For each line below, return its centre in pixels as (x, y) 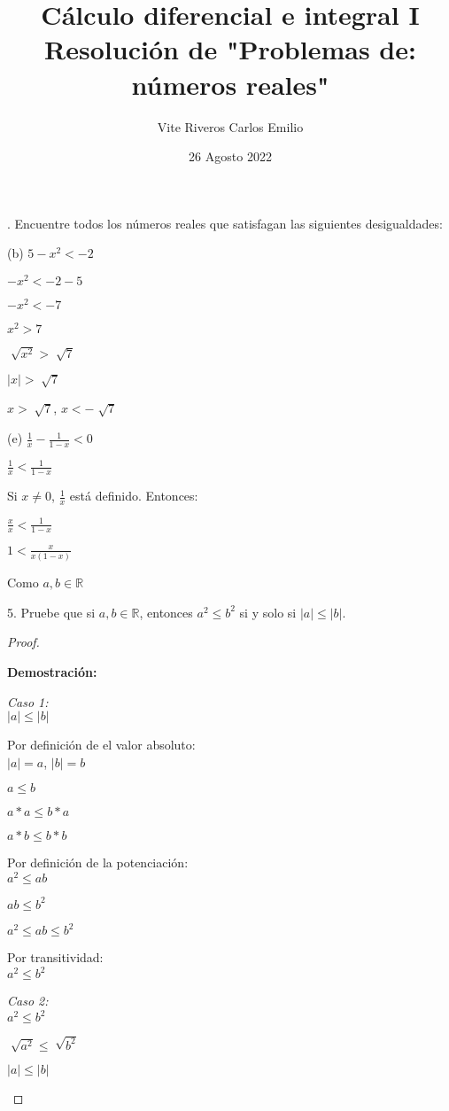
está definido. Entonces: (134, 496)
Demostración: (52, 672)
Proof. (23, 642)
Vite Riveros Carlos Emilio (230, 126)
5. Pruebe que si (51, 612)
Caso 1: (28, 701)
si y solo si (268, 612)
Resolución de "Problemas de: (230, 49)
